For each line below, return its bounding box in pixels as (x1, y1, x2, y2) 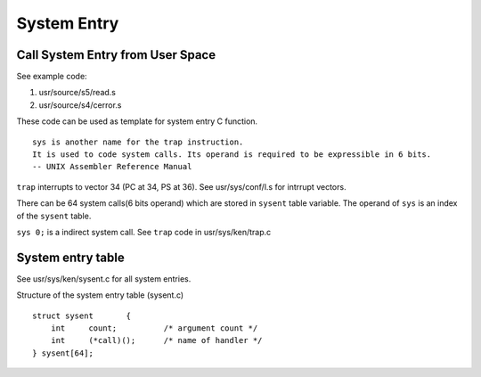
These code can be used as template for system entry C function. (16, 116, 258, 127)
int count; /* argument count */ (50, 324, 258, 333)
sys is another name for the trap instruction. (32, 136, 244, 147)
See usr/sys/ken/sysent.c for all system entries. (16, 273, 192, 284)
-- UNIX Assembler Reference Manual (32, 161, 192, 172)
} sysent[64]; (32, 348, 94, 358)
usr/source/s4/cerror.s (38, 99, 122, 111)
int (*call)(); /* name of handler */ (50, 335, 263, 346)
